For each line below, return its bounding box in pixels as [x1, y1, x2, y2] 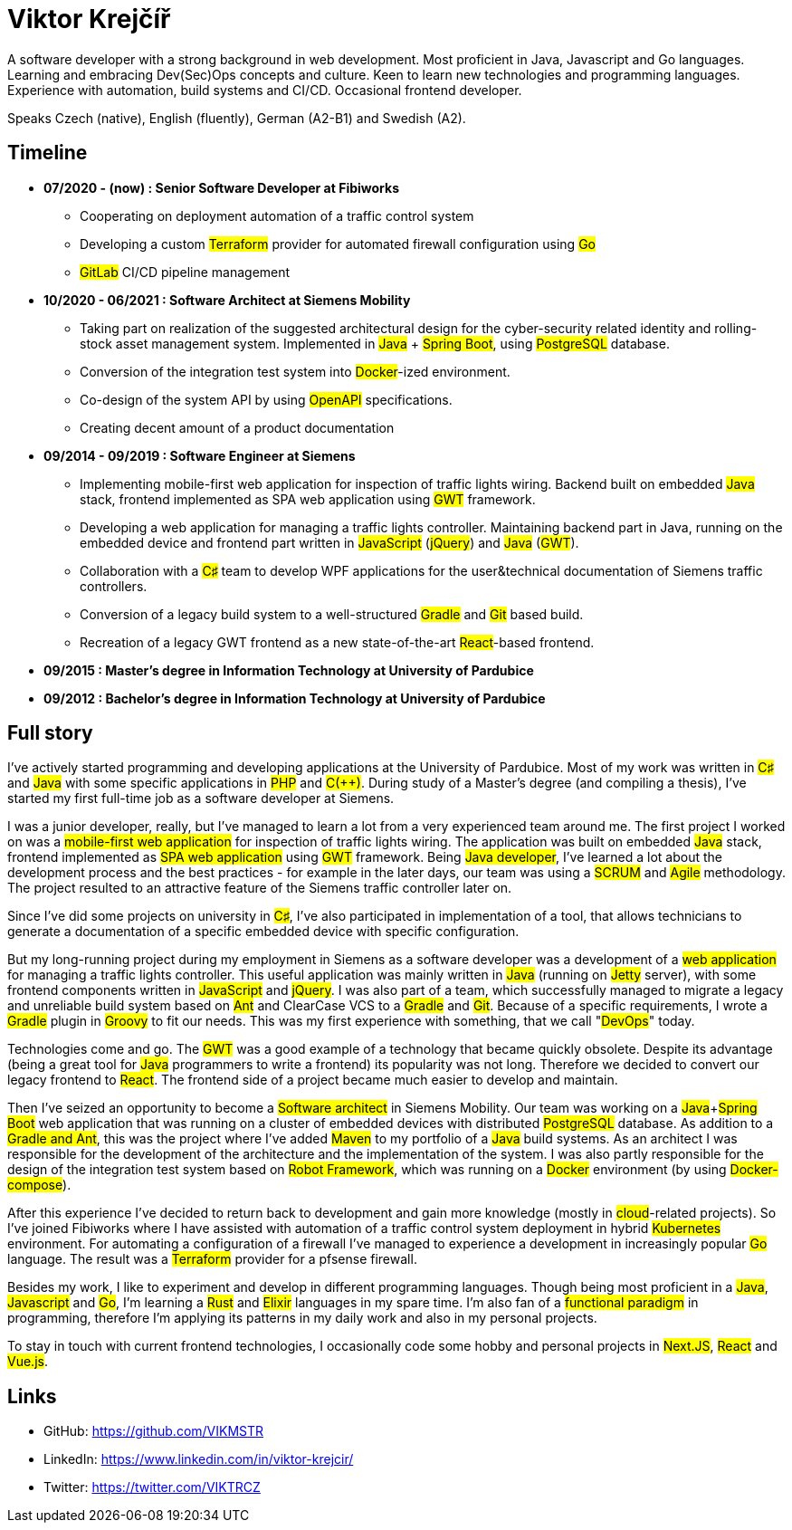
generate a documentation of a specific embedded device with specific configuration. [7, 923, 520, 940]
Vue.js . [7, 1353, 48, 1370]
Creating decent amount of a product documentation [80, 419, 395, 435]
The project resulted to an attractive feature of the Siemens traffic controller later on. [7, 880, 512, 896]
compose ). [7, 1177, 72, 1193]
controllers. [80, 578, 148, 594]
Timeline [7, 141, 88, 165]
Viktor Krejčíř [7, 4, 171, 34]
